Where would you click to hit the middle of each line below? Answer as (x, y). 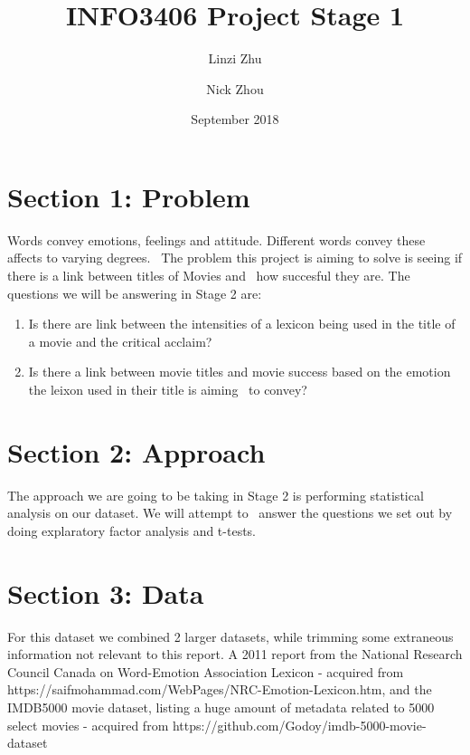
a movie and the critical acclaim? (120, 341)
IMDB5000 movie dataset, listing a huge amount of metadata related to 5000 (221, 707)
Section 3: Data (106, 593)
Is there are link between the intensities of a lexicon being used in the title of (242, 324)
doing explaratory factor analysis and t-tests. (132, 530)
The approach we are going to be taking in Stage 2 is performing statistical (216, 495)
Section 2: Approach (136, 451)
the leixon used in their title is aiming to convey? (168, 389)
